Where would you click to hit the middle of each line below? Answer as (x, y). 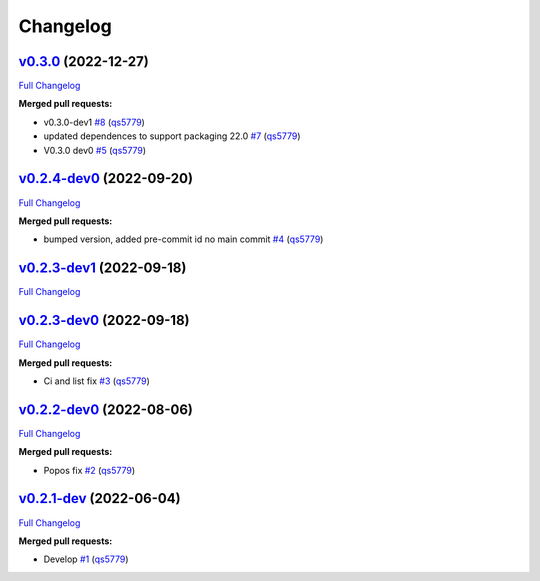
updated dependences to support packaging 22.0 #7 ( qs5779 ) (172, 136)
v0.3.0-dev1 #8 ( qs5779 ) (94, 122)
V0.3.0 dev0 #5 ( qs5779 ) (95, 150)
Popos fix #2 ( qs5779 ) (89, 470)
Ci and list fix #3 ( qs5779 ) (96, 381)
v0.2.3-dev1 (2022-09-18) (102, 268)
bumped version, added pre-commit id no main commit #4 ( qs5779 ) (183, 239)
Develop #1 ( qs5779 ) (86, 559)
